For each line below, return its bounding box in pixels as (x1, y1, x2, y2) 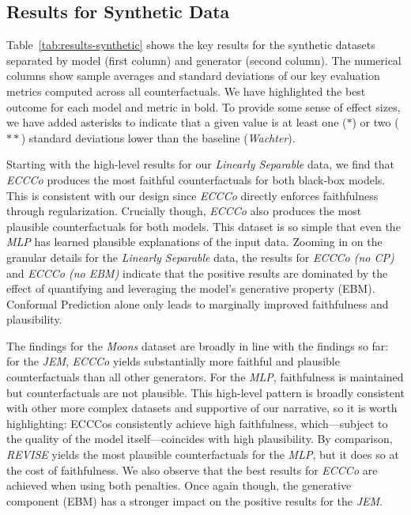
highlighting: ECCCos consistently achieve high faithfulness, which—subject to (6, 415, 388, 431)
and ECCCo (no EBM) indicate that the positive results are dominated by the (6, 264, 388, 281)
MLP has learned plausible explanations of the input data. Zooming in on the (6, 233, 383, 250)
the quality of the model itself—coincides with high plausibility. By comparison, (6, 430, 393, 447)
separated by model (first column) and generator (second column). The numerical (6, 51, 402, 68)
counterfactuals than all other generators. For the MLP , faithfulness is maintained (6, 369, 404, 385)
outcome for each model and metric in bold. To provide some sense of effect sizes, (6, 98, 401, 115)
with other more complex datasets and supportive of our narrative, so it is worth (6, 400, 398, 416)
